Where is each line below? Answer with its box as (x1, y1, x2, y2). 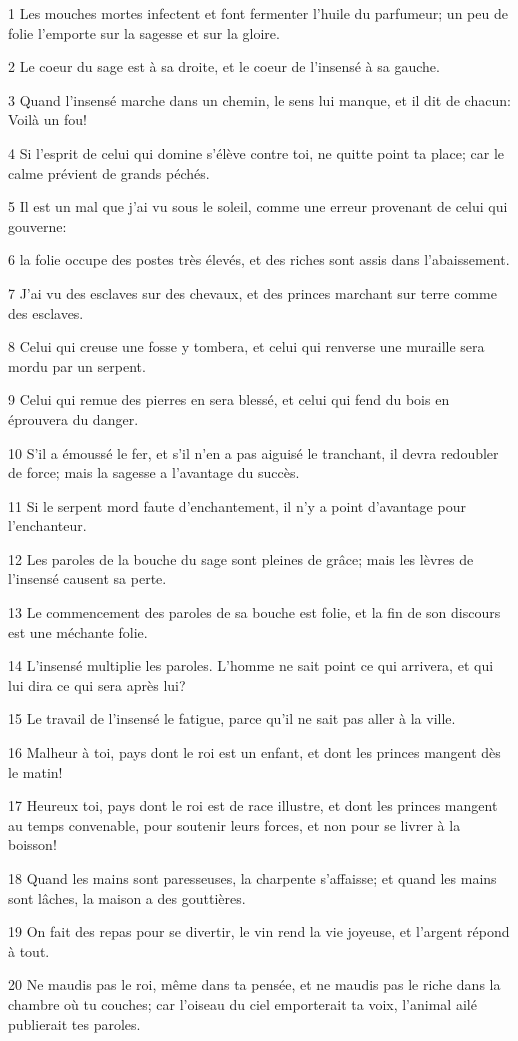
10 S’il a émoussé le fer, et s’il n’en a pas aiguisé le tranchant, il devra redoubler (8, 442, 499, 463)
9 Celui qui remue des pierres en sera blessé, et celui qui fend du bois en (8, 389, 450, 410)
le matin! (8, 761, 63, 782)
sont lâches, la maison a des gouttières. (8, 887, 246, 908)
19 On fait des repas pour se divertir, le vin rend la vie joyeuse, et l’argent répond (8, 921, 510, 942)
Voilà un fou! (8, 109, 87, 130)
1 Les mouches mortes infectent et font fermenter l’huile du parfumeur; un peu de (8, 3, 508, 23)
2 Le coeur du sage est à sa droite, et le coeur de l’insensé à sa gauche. (8, 56, 440, 77)
